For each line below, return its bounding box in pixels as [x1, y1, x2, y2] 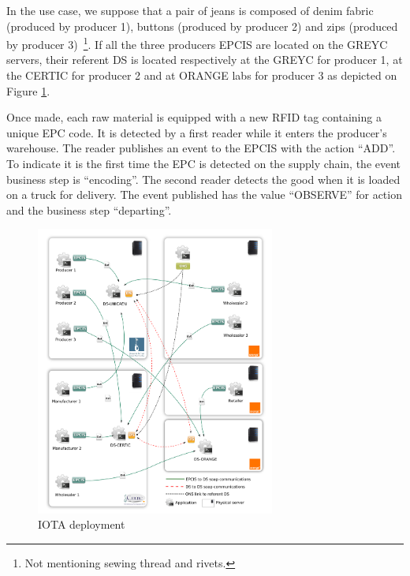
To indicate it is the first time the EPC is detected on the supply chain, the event [6, 155, 401, 171]
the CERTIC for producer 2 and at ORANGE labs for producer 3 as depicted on [6, 67, 397, 84]
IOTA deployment [38, 516, 125, 533]
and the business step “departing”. [6, 201, 172, 218]
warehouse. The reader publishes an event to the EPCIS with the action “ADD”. [6, 140, 396, 156]
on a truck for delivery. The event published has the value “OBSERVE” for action [6, 186, 402, 203]
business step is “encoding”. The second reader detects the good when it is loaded [6, 170, 401, 187]
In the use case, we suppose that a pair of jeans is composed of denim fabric [6, 2, 374, 18]
